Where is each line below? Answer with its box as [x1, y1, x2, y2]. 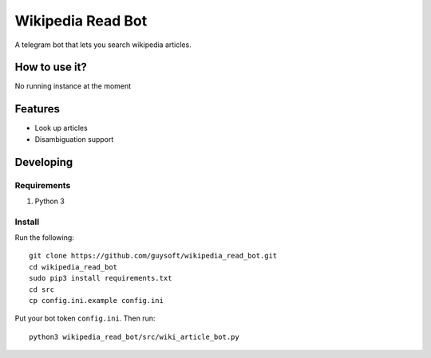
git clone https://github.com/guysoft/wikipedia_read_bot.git [29, 251, 278, 261]
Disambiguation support [34, 134, 114, 144]
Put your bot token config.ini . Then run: [14, 313, 156, 323]
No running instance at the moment [14, 81, 132, 91]
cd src [29, 285, 55, 294]
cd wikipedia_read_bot [29, 262, 118, 271]
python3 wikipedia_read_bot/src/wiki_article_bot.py [29, 332, 239, 341]
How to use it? [14, 61, 87, 74]
